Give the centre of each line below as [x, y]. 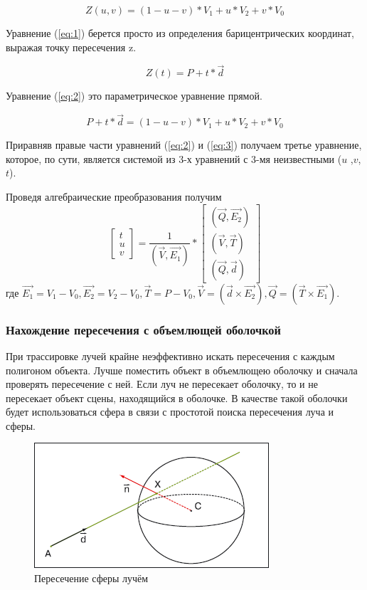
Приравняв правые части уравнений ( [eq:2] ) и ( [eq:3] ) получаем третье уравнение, [184, 145]
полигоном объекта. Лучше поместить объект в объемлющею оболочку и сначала [182, 370]
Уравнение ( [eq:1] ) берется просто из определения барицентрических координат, [180, 33]
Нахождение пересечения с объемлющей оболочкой [143, 329]
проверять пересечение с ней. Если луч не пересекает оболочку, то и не [162, 384]
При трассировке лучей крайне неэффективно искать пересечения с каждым [170, 355]
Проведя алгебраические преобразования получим [114, 196]
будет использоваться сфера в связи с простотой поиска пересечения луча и [170, 412]
